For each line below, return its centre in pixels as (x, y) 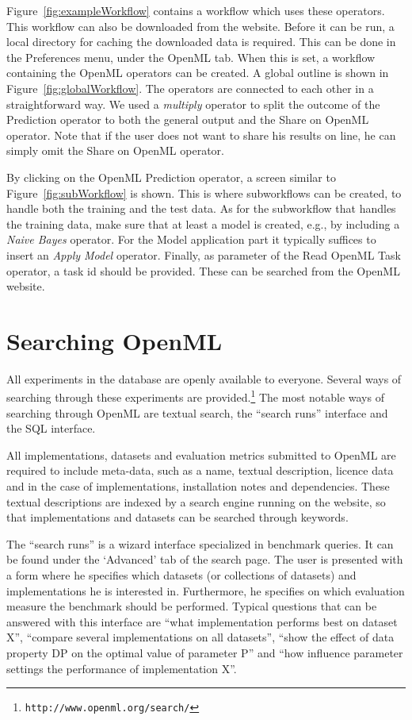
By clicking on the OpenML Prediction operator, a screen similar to (171, 177)
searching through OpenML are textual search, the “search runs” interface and (197, 412)
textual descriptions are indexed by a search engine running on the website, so (196, 501)
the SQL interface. (51, 428)
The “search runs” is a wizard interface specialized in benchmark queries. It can (200, 543)
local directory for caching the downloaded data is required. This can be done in (201, 42)
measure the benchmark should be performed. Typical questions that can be (192, 606)
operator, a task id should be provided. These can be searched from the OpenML (203, 270)
